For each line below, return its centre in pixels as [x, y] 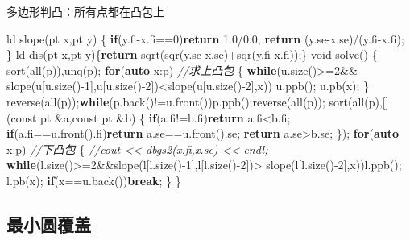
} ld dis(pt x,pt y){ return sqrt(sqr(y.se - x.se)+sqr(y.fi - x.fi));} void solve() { [192, 54]
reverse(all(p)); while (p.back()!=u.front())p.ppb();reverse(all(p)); [166, 101]
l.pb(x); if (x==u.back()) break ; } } [94, 180]
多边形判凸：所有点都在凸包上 [85, 11]
